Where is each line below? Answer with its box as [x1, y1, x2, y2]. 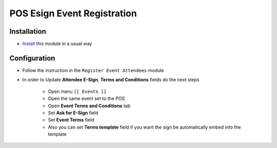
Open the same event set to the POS [48, 95, 125, 102]
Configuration [9, 54, 55, 62]
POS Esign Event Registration [9, 8, 137, 19]
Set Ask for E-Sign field [48, 110, 98, 116]
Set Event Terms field [48, 117, 94, 123]
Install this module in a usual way [22, 41, 92, 47]
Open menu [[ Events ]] [48, 88, 107, 94]
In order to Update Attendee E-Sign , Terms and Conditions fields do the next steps [22, 77, 200, 83]
